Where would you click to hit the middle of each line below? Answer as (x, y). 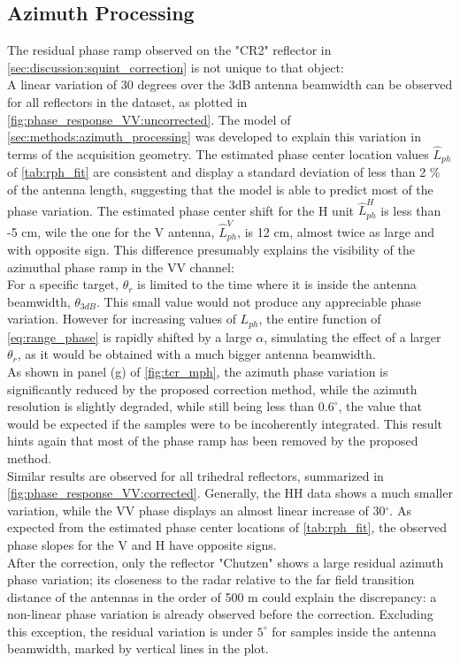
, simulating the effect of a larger (353, 336)
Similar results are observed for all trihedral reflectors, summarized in (195, 475)
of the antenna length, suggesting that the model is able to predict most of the (220, 190)
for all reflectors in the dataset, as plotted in (127, 101)
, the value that (380, 406)
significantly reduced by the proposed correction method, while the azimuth (212, 389)
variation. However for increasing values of (122, 319)
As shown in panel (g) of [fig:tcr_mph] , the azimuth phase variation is (198, 371)
